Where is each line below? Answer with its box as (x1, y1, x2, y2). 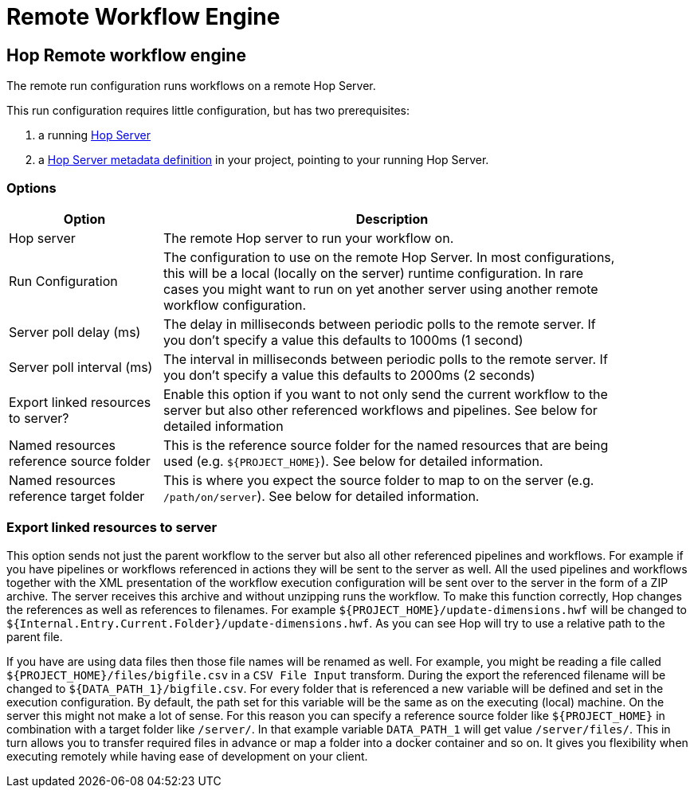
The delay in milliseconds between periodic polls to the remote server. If (163, 315, 596, 332)
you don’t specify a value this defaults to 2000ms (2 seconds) (163, 366, 535, 383)
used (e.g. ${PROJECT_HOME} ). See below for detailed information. (163, 452, 543, 469)
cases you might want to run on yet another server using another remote (163, 280, 598, 297)
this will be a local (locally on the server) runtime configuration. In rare (163, 264, 584, 281)
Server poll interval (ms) (9, 358, 153, 375)
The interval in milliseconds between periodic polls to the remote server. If (163, 350, 608, 367)
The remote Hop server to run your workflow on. (163, 229, 454, 246)
